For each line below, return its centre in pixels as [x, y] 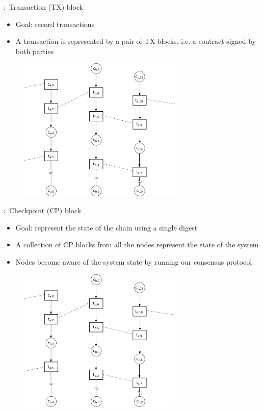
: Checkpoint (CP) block [43, 210]
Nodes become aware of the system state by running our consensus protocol [134, 262]
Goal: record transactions [55, 24]
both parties [35, 51]
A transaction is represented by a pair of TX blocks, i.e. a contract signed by [136, 41]
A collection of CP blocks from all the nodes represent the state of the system [137, 245]
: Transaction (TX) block [44, 7]
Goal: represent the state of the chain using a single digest [107, 227]
